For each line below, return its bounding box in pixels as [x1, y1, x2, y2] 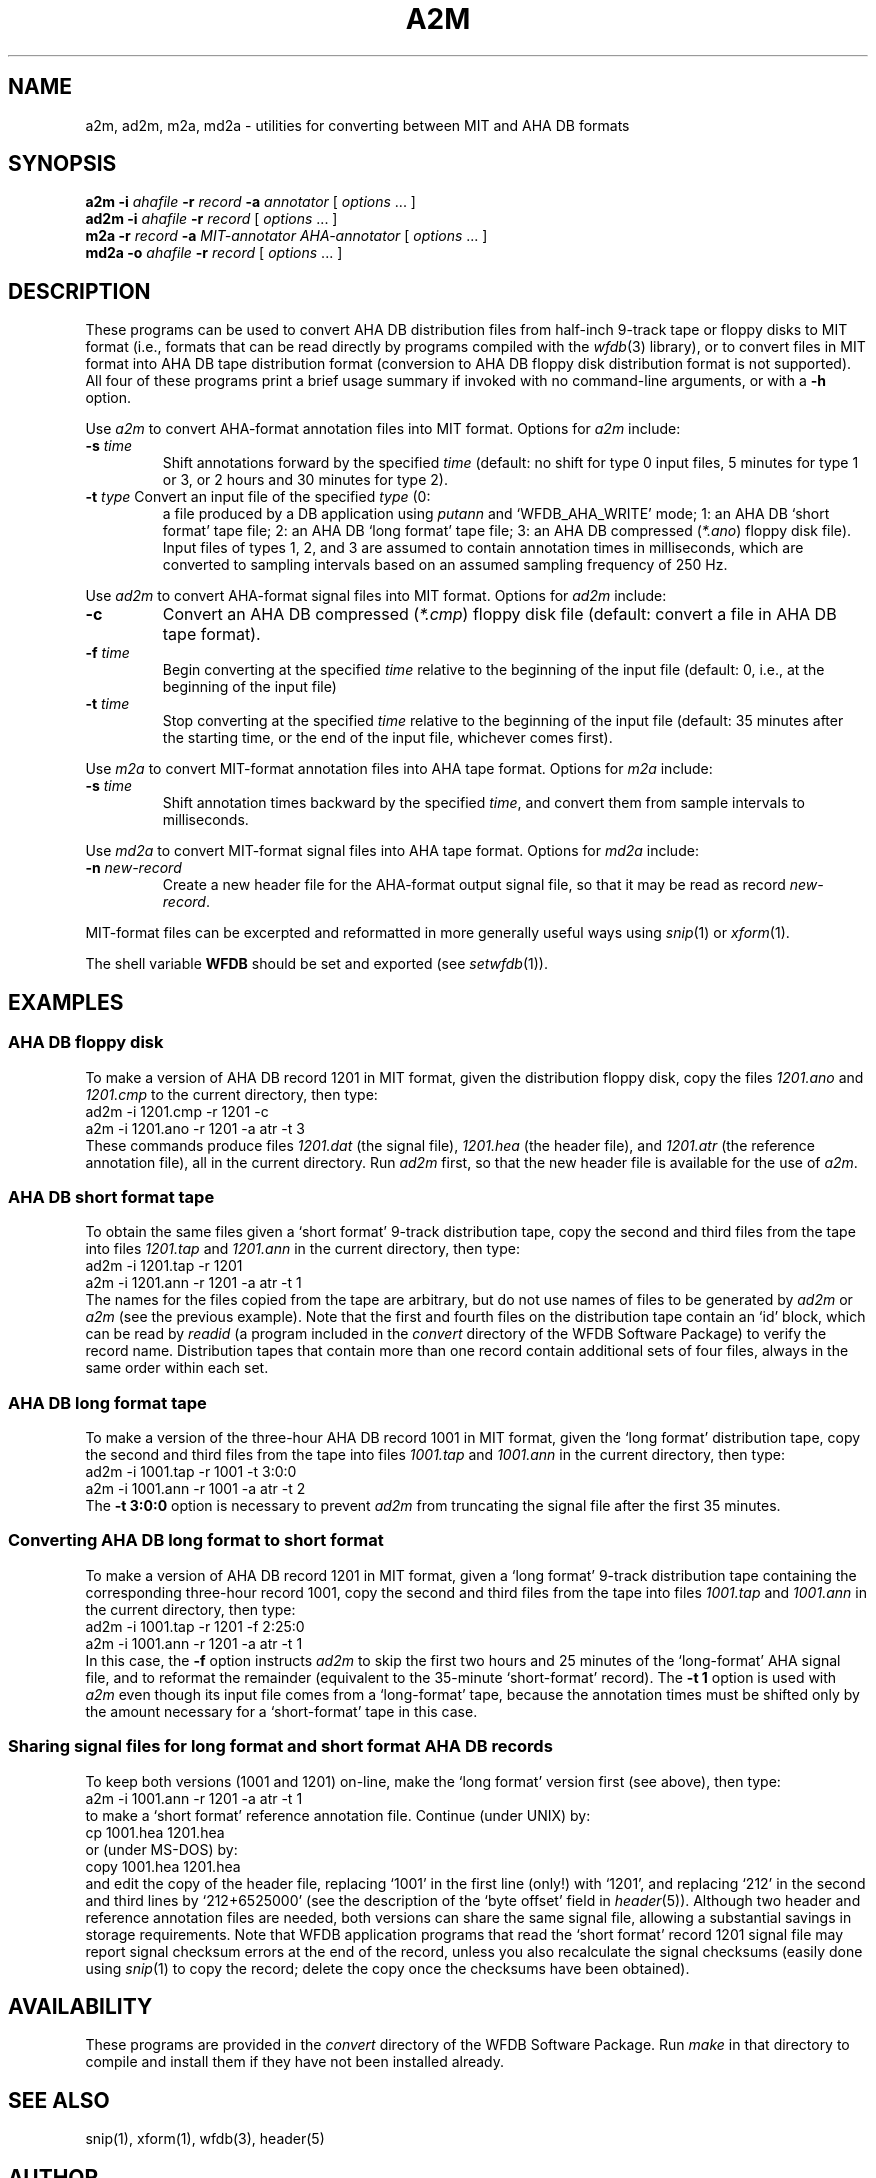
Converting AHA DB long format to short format [8, 1530, 384, 1551]
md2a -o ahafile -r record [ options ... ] [85, 244, 343, 262]
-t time [85, 695, 130, 713]
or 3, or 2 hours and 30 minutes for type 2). [162, 471, 448, 489]
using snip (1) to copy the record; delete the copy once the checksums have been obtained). [85, 1959, 690, 1977]
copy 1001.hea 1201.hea [85, 1857, 241, 1875]
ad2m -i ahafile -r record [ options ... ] [85, 210, 338, 228]
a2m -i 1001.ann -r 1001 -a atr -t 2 [85, 1480, 306, 1497]
